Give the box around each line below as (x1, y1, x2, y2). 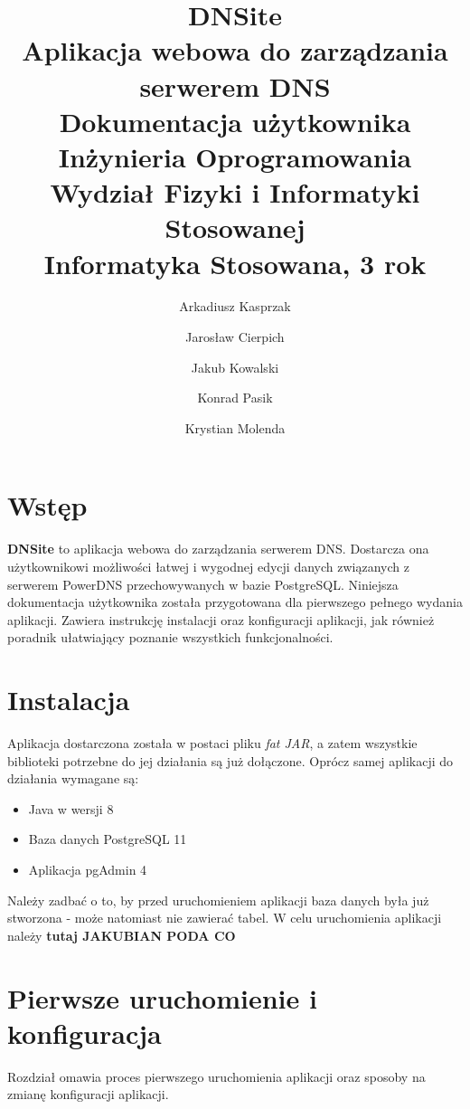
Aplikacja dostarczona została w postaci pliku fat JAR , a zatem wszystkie (7, 734, 418, 753)
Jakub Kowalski (191, 357, 279, 376)
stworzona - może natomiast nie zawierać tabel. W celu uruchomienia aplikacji (7, 908, 442, 927)
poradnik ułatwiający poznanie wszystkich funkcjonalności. (7, 628, 334, 647)
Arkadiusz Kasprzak (179, 297, 291, 316)
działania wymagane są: (7, 769, 139, 788)
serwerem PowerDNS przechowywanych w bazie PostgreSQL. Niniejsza (7, 574, 399, 593)
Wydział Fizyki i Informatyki (50, 174, 420, 211)
